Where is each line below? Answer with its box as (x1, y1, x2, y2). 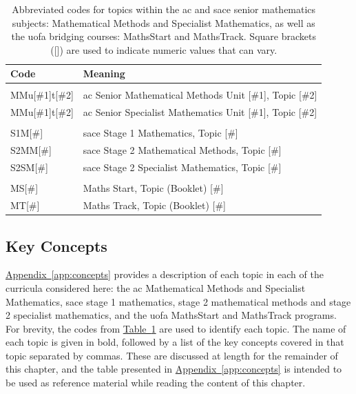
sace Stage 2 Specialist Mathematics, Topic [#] (83, 160, 282, 175)
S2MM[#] (10, 143, 52, 157)
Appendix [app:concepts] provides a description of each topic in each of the (6, 267, 324, 282)
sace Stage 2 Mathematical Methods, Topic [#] (83, 143, 282, 157)
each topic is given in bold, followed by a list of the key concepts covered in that (6, 335, 344, 349)
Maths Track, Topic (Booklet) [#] (83, 198, 227, 213)
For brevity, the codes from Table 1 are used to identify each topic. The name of (6, 321, 346, 335)
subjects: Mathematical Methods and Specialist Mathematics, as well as (12, 15, 315, 30)
